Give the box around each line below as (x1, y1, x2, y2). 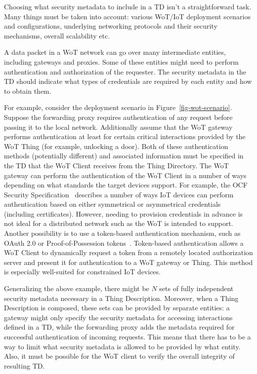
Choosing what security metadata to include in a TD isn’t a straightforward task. (4, 1, 252, 11)
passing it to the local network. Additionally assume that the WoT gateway (4, 121, 233, 132)
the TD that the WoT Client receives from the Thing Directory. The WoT (4, 160, 229, 170)
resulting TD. (4, 360, 45, 371)
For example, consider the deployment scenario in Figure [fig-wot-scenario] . (4, 102, 232, 112)
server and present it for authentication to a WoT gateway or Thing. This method (4, 257, 253, 267)
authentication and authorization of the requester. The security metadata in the (4, 66, 246, 76)
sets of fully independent (159, 283, 234, 294)
